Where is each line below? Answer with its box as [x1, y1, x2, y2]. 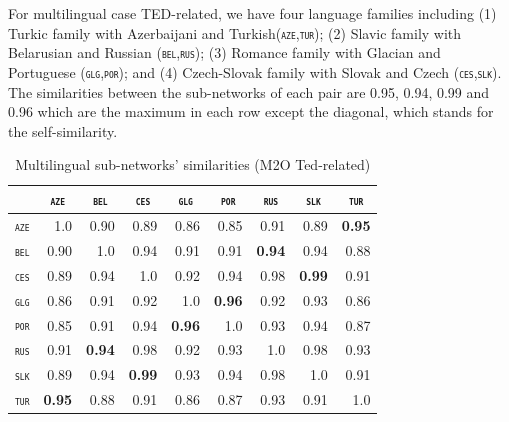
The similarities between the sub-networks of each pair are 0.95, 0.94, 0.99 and [8, 81, 490, 102]
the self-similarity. [8, 120, 118, 141]
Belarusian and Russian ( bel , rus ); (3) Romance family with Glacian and [8, 42, 441, 63]
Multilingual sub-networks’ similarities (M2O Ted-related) [15, 154, 371, 175]
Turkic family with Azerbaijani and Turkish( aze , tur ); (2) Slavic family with [8, 22, 462, 43]
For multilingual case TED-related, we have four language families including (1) [8, 3, 497, 23]
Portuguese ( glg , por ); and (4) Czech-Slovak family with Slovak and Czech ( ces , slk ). [8, 61, 502, 82]
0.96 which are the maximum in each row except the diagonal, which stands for [8, 101, 494, 122]
